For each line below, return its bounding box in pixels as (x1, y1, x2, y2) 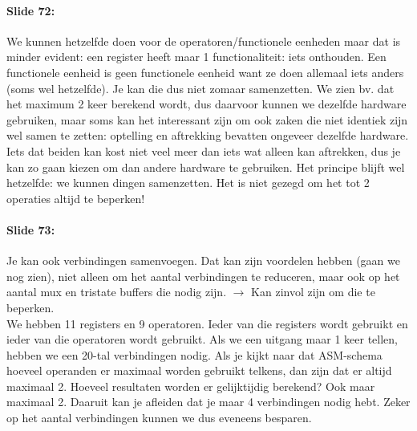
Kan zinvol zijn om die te (251, 283, 375, 300)
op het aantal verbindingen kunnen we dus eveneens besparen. (6, 409, 312, 426)
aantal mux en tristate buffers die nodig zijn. (6, 283, 227, 300)
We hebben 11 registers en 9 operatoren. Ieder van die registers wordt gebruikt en (6, 315, 408, 331)
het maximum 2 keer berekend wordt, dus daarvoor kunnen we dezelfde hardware (6, 96, 407, 112)
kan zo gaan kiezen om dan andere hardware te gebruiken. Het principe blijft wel (6, 158, 405, 175)
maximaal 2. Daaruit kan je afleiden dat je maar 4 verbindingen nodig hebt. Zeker (6, 393, 411, 410)
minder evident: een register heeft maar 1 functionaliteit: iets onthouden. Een (6, 48, 387, 65)
